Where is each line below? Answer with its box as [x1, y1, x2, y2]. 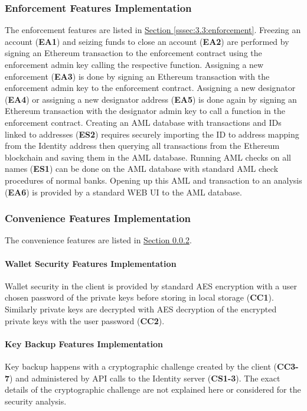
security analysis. [5, 394, 67, 407]
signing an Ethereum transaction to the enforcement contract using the [5, 47, 262, 59]
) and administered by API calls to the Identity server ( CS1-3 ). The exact [9, 371, 280, 384]
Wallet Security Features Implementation [5, 257, 177, 269]
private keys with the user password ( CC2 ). [5, 314, 165, 327]
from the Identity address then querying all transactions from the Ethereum [5, 139, 280, 152]
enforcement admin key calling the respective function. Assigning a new [5, 58, 264, 70]
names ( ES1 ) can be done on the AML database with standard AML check [5, 162, 279, 175]
